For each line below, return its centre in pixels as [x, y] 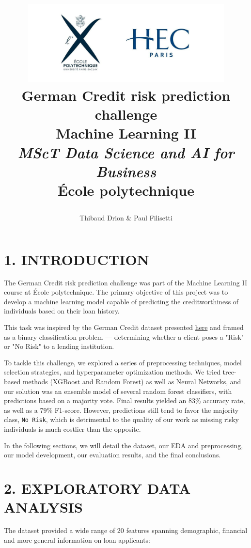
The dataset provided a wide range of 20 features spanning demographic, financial [126, 530]
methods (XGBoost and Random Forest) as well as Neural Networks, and [132, 382]
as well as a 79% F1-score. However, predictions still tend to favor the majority [121, 410]
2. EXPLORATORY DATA [97, 488]
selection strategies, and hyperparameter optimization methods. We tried [112, 372]
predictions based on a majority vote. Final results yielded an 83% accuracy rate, [125, 400]
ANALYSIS [43, 507]
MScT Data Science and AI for [126, 152]
